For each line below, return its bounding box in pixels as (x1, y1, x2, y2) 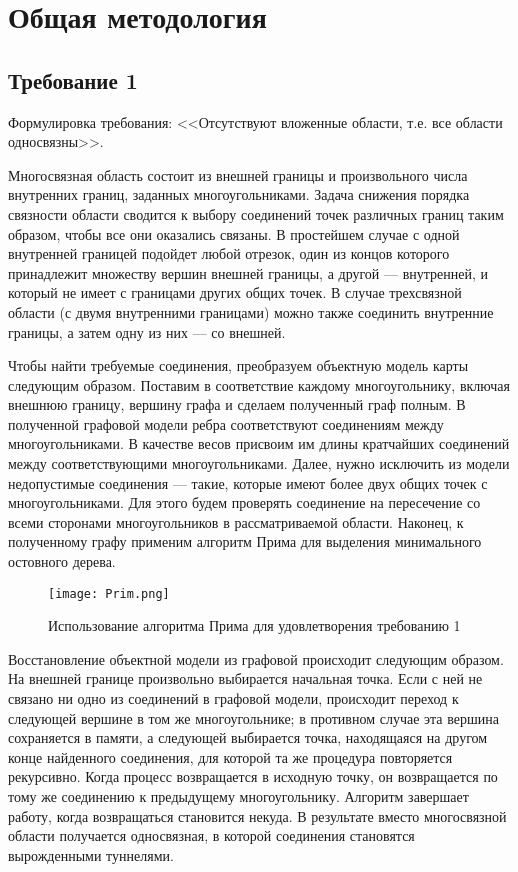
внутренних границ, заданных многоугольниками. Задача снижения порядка (8, 184, 470, 205)
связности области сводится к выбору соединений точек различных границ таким (8, 203, 504, 224)
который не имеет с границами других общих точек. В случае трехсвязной (8, 282, 462, 303)
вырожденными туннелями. (8, 844, 174, 865)
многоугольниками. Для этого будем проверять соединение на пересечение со (8, 492, 481, 513)
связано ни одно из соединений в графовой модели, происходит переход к (8, 688, 459, 709)
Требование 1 (8, 64, 138, 95)
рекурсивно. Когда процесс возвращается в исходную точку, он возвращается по (8, 766, 498, 787)
